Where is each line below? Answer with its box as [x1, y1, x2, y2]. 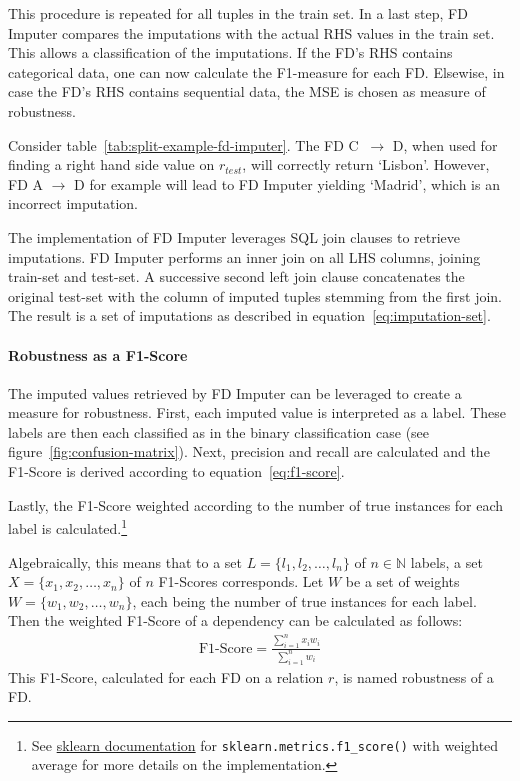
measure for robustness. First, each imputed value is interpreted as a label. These [8, 402, 507, 423]
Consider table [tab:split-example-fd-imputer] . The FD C [8, 134, 359, 155]
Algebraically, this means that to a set [8, 551, 242, 572]
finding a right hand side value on [8, 154, 215, 175]
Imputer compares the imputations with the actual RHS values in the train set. [8, 22, 495, 43]
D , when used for [392, 134, 498, 155]
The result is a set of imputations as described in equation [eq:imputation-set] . [8, 305, 491, 326]
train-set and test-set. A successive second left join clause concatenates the [8, 266, 465, 287]
